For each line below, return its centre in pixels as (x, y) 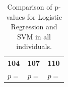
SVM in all (34, 36)
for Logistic (44, 16)
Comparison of (30, 7)
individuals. (34, 46)
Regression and (34, 27)
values (16, 16)
